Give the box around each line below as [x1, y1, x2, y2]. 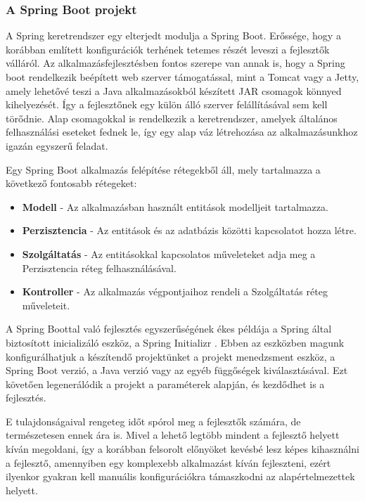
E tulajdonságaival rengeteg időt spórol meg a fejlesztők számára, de [6, 413, 301, 428]
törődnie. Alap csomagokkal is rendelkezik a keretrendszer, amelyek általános [6, 110, 338, 125]
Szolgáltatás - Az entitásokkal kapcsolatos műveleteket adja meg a [22, 246, 316, 261]
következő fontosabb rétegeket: [6, 176, 137, 191]
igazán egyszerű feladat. [6, 138, 108, 153]
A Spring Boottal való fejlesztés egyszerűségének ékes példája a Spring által [6, 321, 332, 336]
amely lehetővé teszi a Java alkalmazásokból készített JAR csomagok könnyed [6, 83, 342, 98]
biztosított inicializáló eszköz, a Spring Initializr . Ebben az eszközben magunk [6, 335, 345, 349]
